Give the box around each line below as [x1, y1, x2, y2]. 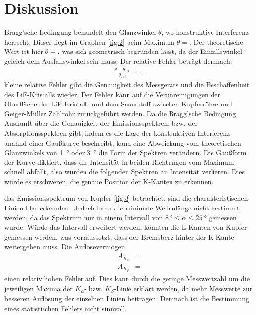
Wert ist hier [4, 46, 43, 56]
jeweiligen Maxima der [4, 283, 73, 293]
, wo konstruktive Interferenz [161, 27, 249, 37]
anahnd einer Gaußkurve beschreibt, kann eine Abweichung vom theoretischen [4, 137, 241, 148]
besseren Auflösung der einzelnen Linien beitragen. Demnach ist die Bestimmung [4, 293, 249, 304]
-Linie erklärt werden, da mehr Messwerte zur [114, 283, 253, 293]
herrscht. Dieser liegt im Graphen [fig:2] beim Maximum [4, 36, 175, 47]
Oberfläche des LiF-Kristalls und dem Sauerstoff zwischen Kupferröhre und [4, 99, 232, 109]
